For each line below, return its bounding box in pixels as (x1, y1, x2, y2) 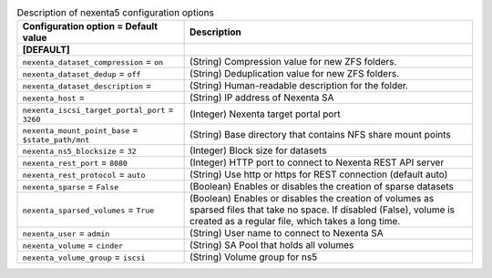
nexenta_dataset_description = (22, 79, 152, 92)
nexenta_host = (22, 91, 86, 104)
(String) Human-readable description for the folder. (190, 79, 409, 92)
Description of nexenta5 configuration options (16, 6, 214, 19)
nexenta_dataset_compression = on (22, 56, 164, 68)
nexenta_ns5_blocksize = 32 (22, 144, 137, 157)
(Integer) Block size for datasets (190, 144, 327, 157)
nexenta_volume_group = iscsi (22, 251, 146, 263)
